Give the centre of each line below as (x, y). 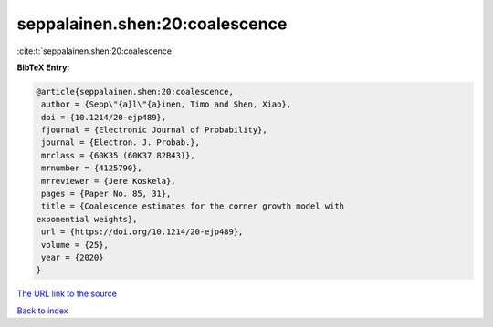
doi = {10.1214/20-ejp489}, (104, 117)
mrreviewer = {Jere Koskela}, (109, 181)
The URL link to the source (67, 294)
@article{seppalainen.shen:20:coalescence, (135, 92)
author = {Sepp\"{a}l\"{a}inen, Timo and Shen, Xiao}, (167, 104)
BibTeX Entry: (43, 67)
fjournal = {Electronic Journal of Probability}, (155, 130)
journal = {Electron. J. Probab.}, (121, 143)
